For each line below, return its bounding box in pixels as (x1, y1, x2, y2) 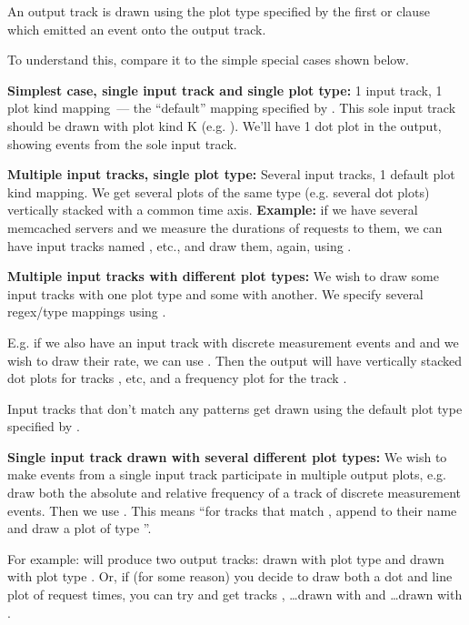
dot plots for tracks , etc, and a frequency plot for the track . (7, 368, 347, 388)
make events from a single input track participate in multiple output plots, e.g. (7, 465, 446, 484)
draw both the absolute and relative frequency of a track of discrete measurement (7, 483, 461, 502)
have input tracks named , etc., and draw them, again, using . (7, 236, 352, 255)
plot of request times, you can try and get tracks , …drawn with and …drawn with (7, 585, 463, 604)
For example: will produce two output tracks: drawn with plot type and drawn (7, 549, 444, 568)
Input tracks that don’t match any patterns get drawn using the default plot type (7, 398, 463, 418)
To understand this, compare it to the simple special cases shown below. (7, 50, 409, 69)
